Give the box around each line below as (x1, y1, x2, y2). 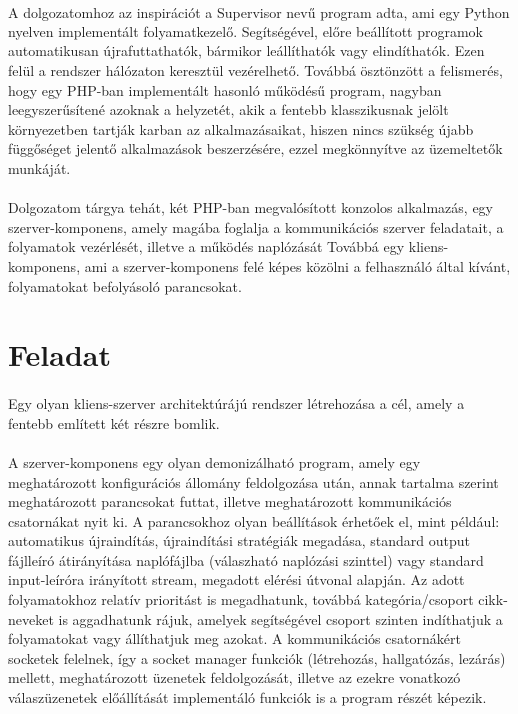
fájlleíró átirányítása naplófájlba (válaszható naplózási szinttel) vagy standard (8, 549, 484, 570)
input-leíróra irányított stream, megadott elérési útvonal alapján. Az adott (8, 569, 465, 590)
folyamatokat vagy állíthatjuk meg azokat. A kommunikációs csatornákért (8, 628, 461, 649)
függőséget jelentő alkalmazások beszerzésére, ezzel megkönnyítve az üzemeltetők (8, 138, 503, 159)
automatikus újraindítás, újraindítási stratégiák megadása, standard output (8, 530, 470, 551)
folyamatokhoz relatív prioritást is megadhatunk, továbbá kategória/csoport (8, 589, 474, 610)
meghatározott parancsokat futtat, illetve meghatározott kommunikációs (8, 491, 452, 512)
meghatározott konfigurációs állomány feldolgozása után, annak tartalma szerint (8, 471, 499, 492)
